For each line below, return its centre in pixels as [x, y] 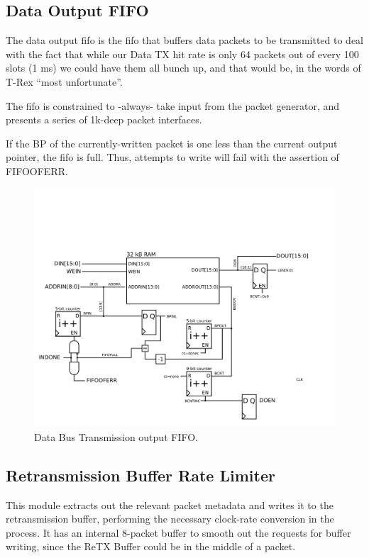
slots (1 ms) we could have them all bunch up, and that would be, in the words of [183, 68]
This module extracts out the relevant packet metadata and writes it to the [170, 504]
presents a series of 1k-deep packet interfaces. [104, 119]
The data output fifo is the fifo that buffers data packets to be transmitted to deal [184, 40]
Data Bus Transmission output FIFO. [116, 436]
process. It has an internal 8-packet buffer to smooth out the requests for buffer [178, 532]
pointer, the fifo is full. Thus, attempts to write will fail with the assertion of [172, 157]
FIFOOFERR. [37, 171]
